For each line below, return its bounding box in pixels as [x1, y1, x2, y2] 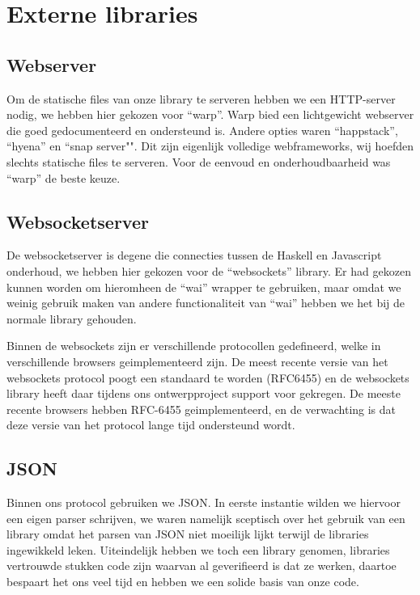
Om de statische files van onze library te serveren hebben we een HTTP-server [6, 90, 396, 107]
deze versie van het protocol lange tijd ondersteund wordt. [6, 416, 295, 433]
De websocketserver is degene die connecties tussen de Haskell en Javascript [6, 247, 382, 264]
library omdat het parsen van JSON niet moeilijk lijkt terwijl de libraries [6, 525, 369, 542]
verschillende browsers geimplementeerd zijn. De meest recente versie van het [6, 352, 388, 369]
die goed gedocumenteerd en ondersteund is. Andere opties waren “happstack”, [6, 121, 398, 138]
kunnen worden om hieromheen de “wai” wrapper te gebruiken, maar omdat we [6, 278, 401, 295]
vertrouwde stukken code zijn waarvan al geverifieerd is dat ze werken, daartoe [6, 557, 397, 574]
